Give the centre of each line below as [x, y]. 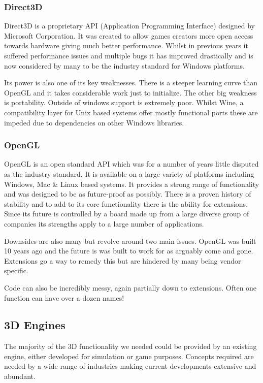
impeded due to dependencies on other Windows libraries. [94, 122]
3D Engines [35, 325]
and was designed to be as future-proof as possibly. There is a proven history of [128, 194]
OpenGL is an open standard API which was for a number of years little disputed [131, 164]
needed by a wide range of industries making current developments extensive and [130, 366]
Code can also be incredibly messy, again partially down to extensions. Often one [130, 287]
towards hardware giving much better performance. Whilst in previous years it [126, 45]
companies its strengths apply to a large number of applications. [104, 223]
